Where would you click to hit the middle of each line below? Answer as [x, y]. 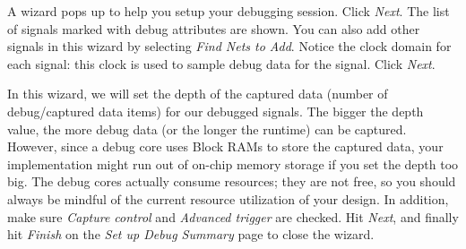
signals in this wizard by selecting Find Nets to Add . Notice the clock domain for [229, 46]
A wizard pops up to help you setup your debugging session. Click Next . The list [229, 11]
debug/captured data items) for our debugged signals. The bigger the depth [216, 111]
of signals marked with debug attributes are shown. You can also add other [214, 28]
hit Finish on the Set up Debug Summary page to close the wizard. [191, 234]
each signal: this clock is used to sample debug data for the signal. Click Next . [221, 63]
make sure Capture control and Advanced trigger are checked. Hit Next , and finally [233, 216]
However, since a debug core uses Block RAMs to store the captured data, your [225, 146]
